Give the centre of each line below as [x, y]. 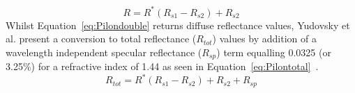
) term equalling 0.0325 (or [274, 52]
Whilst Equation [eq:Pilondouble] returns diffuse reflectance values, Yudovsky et [178, 25]
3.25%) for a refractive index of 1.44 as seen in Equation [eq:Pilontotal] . [162, 66]
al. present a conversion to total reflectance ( [101, 39]
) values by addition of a [264, 39]
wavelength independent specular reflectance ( [104, 52]
